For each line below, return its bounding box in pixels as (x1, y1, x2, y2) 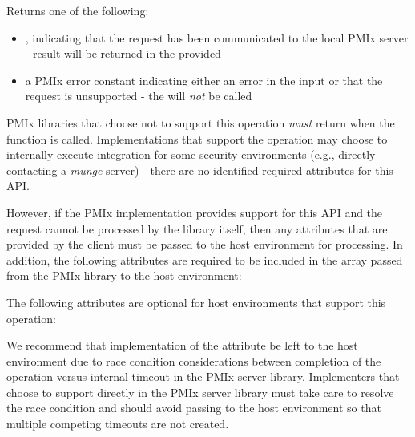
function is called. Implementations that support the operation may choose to (6, 130, 388, 147)
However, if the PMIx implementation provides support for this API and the (6, 204, 383, 221)
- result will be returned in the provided (25, 45, 221, 62)
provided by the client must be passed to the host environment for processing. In (6, 236, 403, 253)
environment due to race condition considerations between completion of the (6, 352, 381, 369)
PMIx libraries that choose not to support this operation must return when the (6, 114, 395, 131)
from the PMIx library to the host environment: (6, 267, 242, 284)
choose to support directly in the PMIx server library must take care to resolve (6, 383, 394, 400)
